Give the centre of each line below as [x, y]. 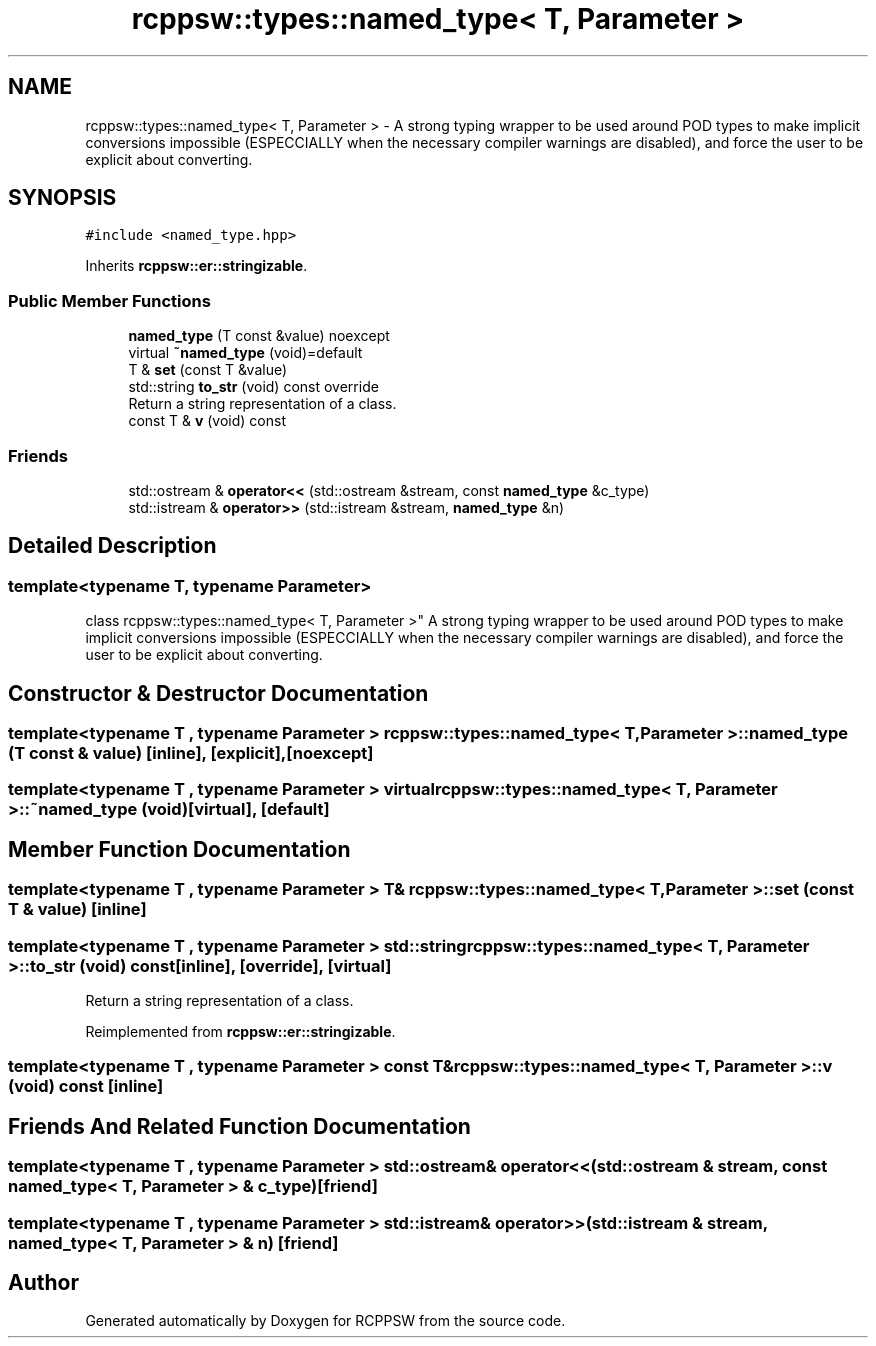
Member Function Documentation [179, 849]
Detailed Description [112, 546]
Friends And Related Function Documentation [239, 1126]
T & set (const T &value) [208, 370]
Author [43, 1282]
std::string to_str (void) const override [253, 387]
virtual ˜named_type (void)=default [245, 353]
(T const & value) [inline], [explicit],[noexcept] [191, 753]
